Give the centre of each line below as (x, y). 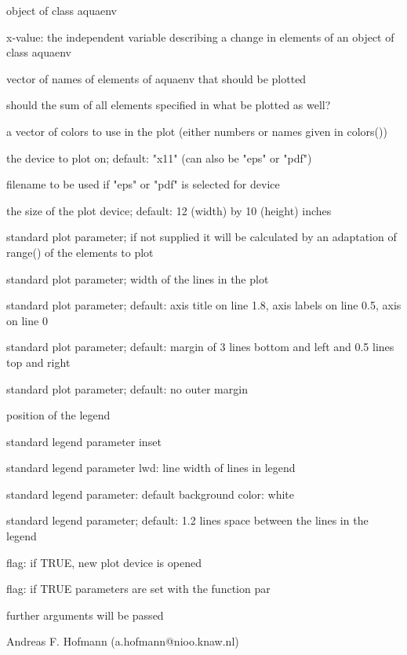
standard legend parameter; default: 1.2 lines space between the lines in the (187, 520)
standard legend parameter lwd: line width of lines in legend (151, 468)
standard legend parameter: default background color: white (151, 494)
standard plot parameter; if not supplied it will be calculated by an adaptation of (202, 237)
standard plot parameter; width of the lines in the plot (138, 278)
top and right (38, 362)
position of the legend (58, 415)
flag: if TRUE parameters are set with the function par (138, 589)
